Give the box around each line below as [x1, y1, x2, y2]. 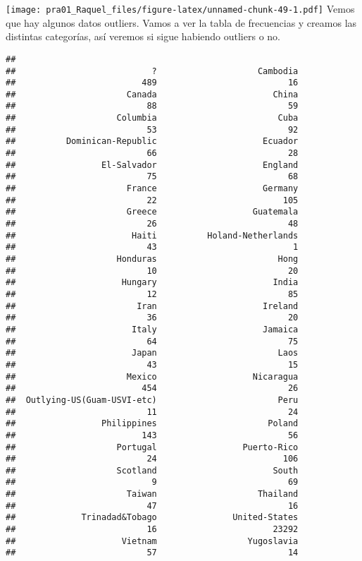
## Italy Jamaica [6, 324, 299, 334]
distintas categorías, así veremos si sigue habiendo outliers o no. [6, 29, 280, 44]
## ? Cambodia [6, 66, 299, 76]
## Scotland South [6, 465, 299, 476]
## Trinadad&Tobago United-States [6, 512, 299, 523]
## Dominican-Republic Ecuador [6, 136, 299, 147]
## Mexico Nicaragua [6, 371, 299, 382]
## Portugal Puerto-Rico [6, 442, 299, 452]
